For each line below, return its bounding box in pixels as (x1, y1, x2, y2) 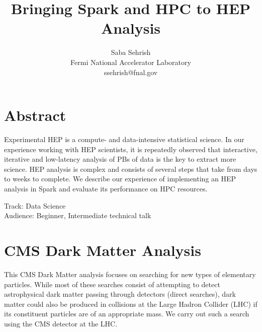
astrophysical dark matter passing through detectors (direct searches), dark (4, 289, 236, 299)
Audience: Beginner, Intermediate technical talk (4, 210, 151, 221)
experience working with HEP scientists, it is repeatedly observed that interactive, (4, 144, 257, 154)
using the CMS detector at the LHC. (4, 318, 118, 328)
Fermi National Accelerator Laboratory (70, 56, 191, 67)
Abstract (4, 105, 66, 125)
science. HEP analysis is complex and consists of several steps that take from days (4, 163, 257, 174)
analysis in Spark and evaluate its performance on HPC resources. (4, 183, 208, 193)
